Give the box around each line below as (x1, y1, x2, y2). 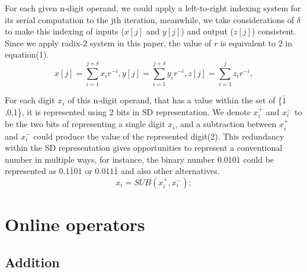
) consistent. (251, 25, 296, 37)
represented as (5, 165, 56, 177)
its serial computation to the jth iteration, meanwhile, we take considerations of (5, 13, 295, 26)
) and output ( (181, 25, 234, 37)
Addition (5, 252, 60, 271)
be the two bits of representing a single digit (5, 118, 165, 130)
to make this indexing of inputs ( (5, 25, 124, 37)
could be (243, 153, 274, 165)
